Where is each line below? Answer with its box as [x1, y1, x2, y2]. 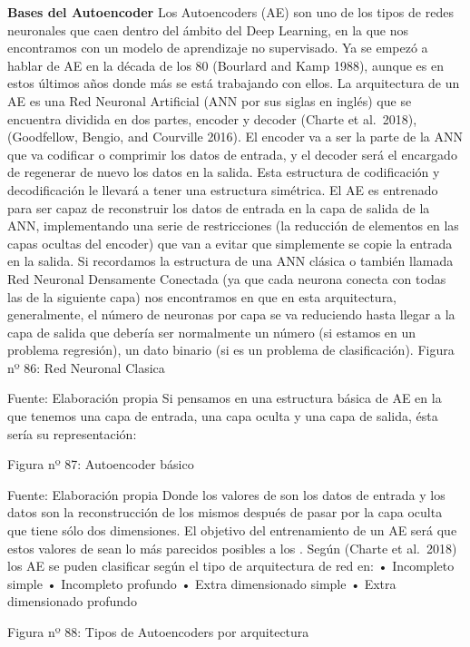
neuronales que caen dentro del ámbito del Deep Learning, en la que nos [7, 20, 409, 39]
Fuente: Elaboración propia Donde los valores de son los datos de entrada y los [7, 485, 446, 504]
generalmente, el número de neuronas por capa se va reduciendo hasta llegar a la [7, 305, 455, 324]
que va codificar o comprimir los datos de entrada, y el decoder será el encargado [7, 144, 457, 163]
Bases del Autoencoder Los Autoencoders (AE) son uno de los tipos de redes [7, 3, 454, 21]
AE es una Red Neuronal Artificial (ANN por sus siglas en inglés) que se [7, 91, 412, 110]
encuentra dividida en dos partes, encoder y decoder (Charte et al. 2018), [7, 109, 417, 128]
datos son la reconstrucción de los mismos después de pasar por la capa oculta [7, 503, 443, 522]
